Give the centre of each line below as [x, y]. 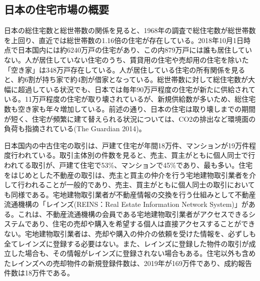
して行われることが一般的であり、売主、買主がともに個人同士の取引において [129, 185]
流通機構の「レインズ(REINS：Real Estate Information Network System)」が [126, 204]
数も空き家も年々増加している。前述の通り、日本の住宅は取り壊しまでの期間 [130, 108]
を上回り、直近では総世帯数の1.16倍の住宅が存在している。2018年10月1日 [124, 40]
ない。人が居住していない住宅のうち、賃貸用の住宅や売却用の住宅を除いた [126, 59]
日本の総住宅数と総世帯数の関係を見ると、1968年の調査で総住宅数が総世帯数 [130, 30]
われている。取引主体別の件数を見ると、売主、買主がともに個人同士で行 [136, 155]
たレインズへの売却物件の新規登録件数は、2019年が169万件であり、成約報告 [128, 263]
